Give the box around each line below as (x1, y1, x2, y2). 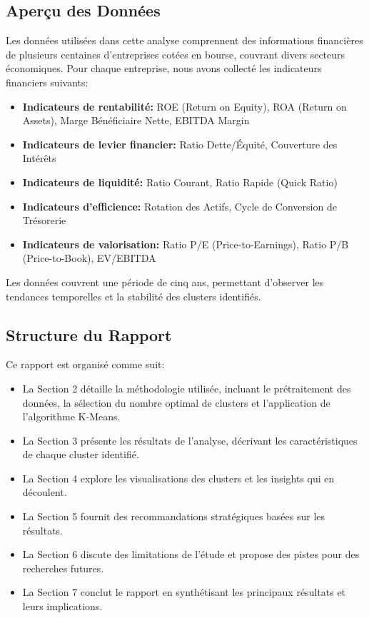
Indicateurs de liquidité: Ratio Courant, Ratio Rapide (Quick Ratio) (22, 174, 338, 189)
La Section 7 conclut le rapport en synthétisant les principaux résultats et (22, 584, 346, 599)
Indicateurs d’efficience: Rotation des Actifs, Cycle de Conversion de (22, 198, 337, 213)
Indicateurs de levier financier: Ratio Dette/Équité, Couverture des (22, 136, 338, 151)
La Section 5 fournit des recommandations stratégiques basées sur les (22, 509, 325, 524)
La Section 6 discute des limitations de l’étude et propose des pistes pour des (22, 547, 360, 562)
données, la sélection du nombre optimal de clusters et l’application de (22, 395, 330, 410)
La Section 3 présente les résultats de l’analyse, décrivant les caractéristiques (22, 432, 358, 447)
